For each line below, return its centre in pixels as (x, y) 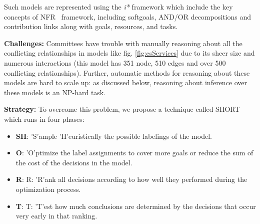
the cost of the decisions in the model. (74, 162)
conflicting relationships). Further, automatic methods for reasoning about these (127, 72)
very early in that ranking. (56, 216)
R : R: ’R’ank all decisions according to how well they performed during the (131, 179)
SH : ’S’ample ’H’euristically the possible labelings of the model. (114, 136)
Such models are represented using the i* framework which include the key (118, 7)
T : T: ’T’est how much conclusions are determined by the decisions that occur (136, 206)
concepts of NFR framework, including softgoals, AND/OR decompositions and (127, 16)
